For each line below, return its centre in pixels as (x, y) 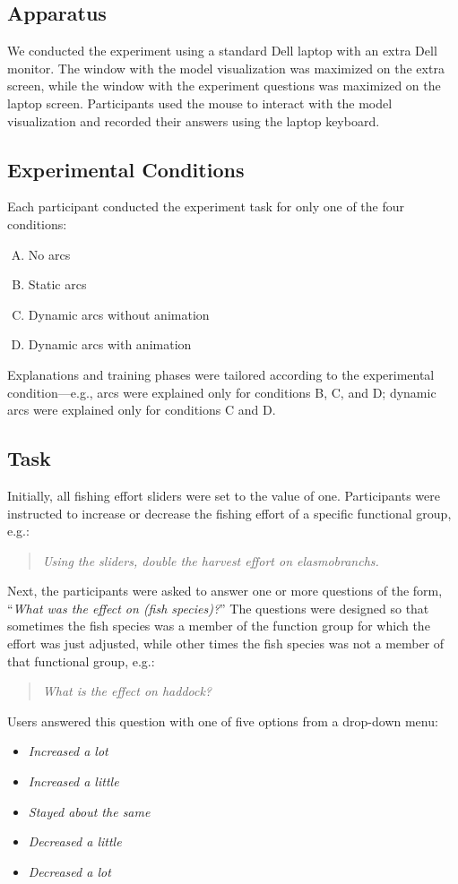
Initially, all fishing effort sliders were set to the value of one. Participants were (224, 495)
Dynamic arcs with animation (110, 344)
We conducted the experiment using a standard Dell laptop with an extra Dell (222, 51)
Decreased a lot (69, 871)
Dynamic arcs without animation (119, 314)
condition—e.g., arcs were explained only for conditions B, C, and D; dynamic (222, 392)
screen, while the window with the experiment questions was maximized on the (224, 86)
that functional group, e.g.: (81, 661)
